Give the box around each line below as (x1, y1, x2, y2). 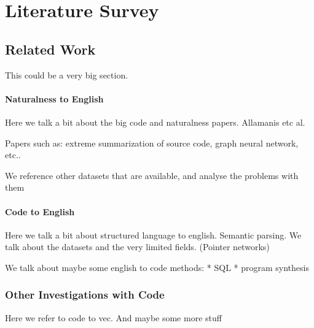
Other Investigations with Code (5, 287, 165, 302)
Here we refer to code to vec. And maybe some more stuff (5, 311, 222, 324)
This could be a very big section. (5, 68, 128, 81)
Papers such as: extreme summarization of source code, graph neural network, (5, 136, 299, 149)
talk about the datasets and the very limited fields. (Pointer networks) (5, 240, 270, 253)
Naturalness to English (5, 92, 104, 105)
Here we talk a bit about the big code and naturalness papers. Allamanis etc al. (5, 115, 305, 128)
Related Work (5, 39, 96, 58)
